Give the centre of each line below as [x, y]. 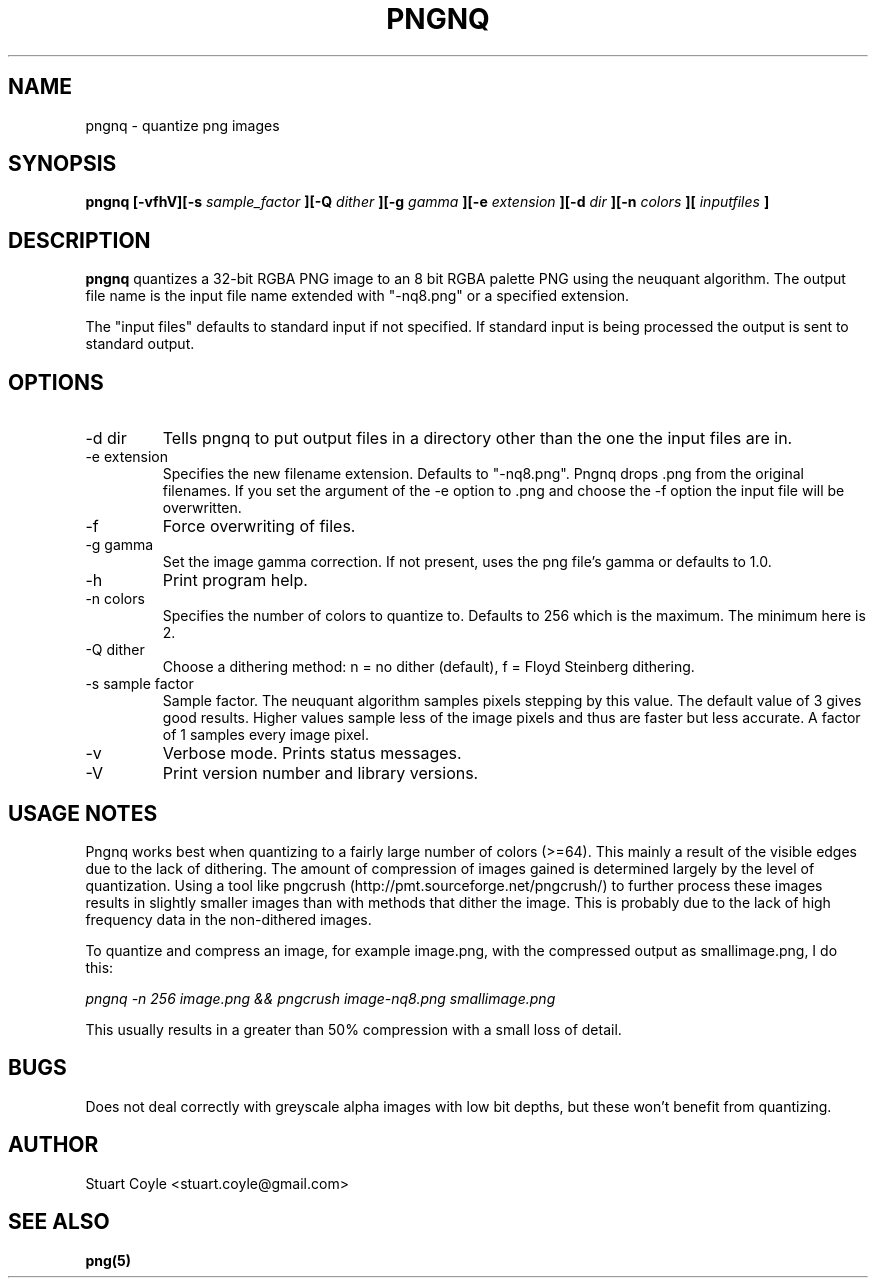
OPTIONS [56, 382]
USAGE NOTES [83, 813]
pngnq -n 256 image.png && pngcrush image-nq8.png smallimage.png [320, 998]
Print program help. [235, 580]
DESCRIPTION [79, 240]
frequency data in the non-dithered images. [228, 919]
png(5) [108, 1260]
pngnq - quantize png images [182, 125]
